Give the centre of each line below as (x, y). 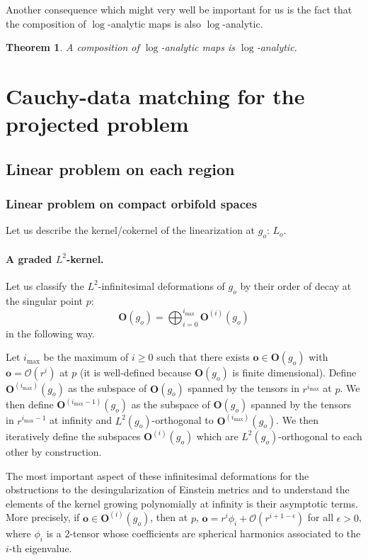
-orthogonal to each (320, 436)
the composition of (46, 23)
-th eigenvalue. (40, 548)
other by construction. (54, 451)
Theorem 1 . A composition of (73, 47)
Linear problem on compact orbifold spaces (132, 204)
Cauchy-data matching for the (155, 95)
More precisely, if (43, 517)
